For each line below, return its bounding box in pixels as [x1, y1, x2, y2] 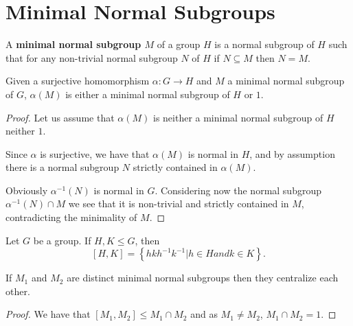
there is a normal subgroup [5, 160, 119, 174]
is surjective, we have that [40, 146, 150, 161]
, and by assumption [249, 146, 335, 161]
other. [5, 283, 30, 298]
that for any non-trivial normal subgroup [5, 50, 178, 65]
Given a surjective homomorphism [5, 73, 150, 88]
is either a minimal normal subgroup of [65, 86, 230, 101]
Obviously [5, 183, 48, 197]
